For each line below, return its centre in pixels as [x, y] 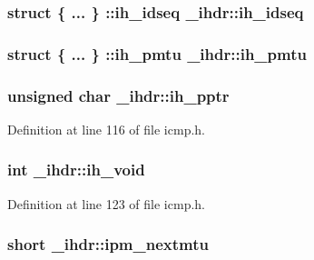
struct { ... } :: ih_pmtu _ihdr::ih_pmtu [157, 53]
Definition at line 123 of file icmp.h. [106, 203]
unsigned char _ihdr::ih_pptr [118, 95]
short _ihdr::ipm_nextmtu [108, 244]
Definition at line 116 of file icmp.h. [106, 129]
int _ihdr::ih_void [76, 170]
